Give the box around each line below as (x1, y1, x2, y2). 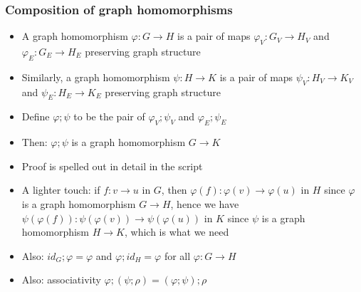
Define (21, 109, 50, 124)
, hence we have (170, 196, 239, 211)
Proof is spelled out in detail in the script (21, 158, 203, 173)
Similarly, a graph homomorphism (21, 69, 170, 84)
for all (164, 248, 191, 263)
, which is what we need (124, 224, 229, 239)
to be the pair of (73, 109, 145, 124)
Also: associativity (21, 272, 101, 287)
